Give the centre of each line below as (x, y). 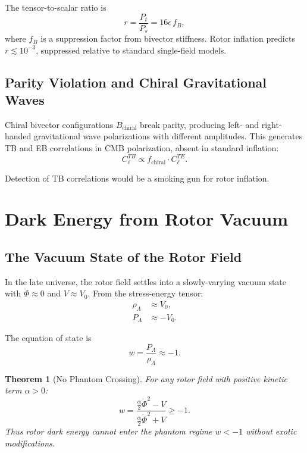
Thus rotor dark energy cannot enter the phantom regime (109, 431)
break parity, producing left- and (200, 124)
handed (18, 136)
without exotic (271, 431)
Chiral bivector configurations (59, 124)
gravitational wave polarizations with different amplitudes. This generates (168, 136)
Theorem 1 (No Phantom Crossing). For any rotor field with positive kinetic (146, 378)
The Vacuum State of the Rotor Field (123, 256)
